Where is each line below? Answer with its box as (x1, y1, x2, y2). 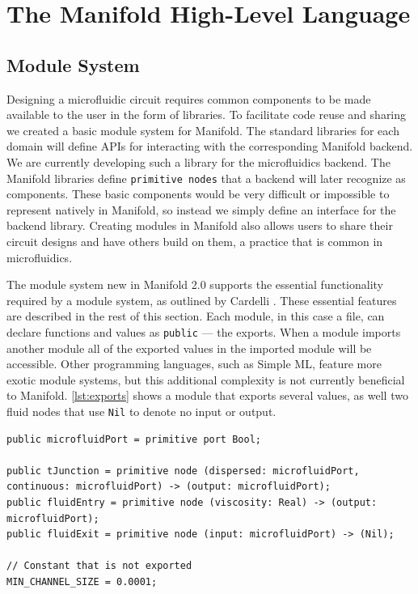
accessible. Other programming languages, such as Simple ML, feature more (6, 355, 382, 372)
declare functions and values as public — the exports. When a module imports (6, 323, 401, 340)
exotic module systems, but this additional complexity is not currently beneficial (6, 371, 405, 388)
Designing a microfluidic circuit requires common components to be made (6, 90, 371, 107)
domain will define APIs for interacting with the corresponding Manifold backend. (6, 138, 413, 155)
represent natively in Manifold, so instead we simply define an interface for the (6, 201, 396, 218)
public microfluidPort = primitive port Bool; (6, 433, 261, 445)
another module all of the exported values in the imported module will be (6, 339, 372, 356)
